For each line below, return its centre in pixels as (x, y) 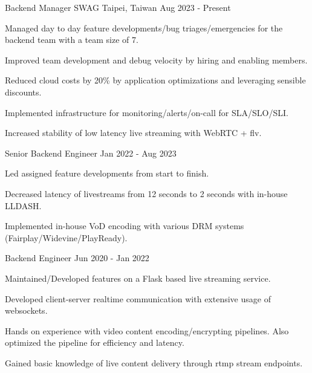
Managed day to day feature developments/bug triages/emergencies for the (144, 28)
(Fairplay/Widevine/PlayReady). (66, 237)
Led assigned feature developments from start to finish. (107, 173)
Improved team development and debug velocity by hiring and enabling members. (156, 60)
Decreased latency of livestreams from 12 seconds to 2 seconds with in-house (146, 193)
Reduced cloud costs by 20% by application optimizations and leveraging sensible (155, 80)
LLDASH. (23, 205)
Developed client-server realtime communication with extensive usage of (138, 298)
